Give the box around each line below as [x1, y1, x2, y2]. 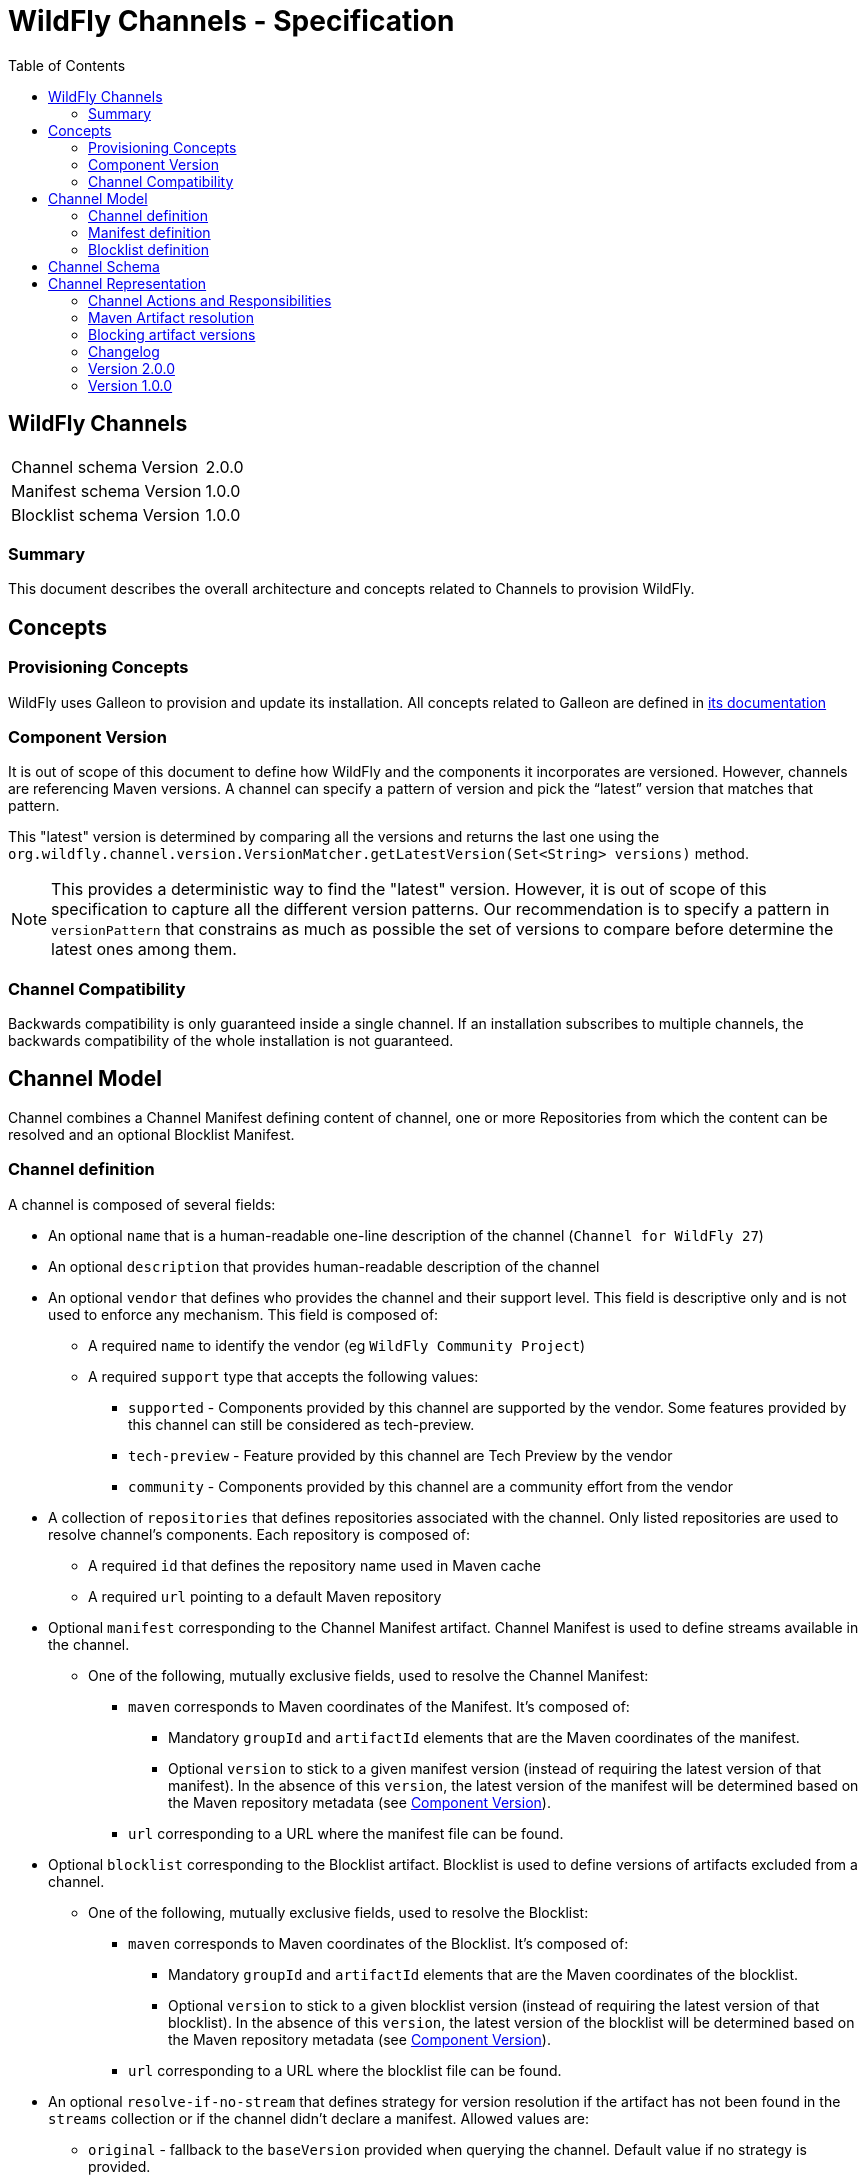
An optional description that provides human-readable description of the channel [48, 1257, 600, 1275]
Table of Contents [8, 56, 126, 74]
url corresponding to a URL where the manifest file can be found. [128, 1824, 564, 1842]
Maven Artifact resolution [88, 308, 255, 326]
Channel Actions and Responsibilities [88, 291, 332, 309]
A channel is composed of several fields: [8, 1195, 276, 1213]
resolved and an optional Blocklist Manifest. [8, 1125, 295, 1143]
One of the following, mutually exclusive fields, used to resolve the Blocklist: [88, 1903, 589, 1921]
